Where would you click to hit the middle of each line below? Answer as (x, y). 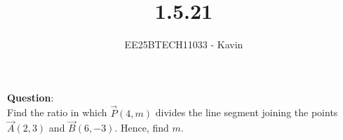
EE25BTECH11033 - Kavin (184, 44)
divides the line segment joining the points (247, 112)
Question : (31, 97)
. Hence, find (142, 128)
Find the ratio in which (57, 112)
